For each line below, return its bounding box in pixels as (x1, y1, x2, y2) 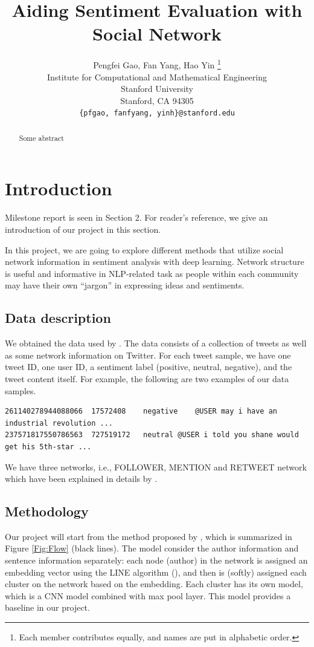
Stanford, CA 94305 (120, 94, 194, 106)
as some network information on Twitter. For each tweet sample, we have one (5, 348, 291, 361)
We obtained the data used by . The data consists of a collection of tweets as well (5, 337, 307, 350)
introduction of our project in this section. (5, 223, 161, 235)
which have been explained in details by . (5, 472, 158, 485)
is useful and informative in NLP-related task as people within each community (5, 267, 299, 279)
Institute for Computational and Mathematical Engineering (46, 70, 267, 83)
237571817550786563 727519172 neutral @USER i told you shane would (5, 431, 299, 440)
